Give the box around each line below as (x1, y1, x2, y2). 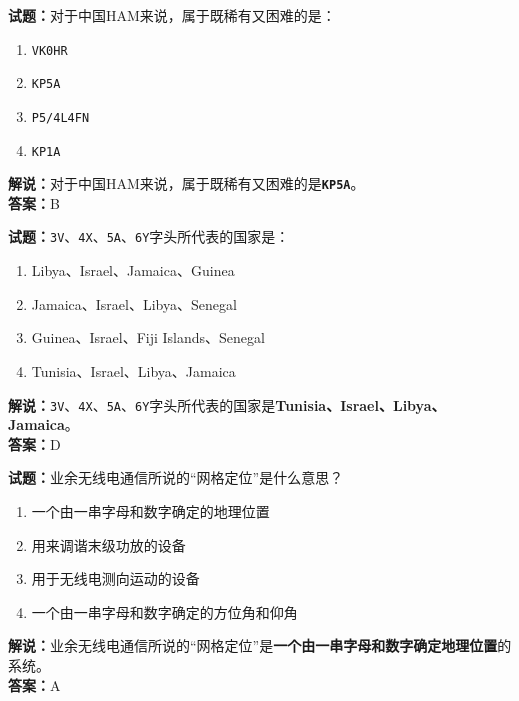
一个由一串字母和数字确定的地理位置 (31, 500, 270, 521)
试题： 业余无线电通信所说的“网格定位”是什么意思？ (8, 467, 344, 488)
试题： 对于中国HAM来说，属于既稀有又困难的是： (8, 5, 336, 25)
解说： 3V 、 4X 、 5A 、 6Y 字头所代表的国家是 (8, 394, 276, 415)
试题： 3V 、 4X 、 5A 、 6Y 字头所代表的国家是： (8, 226, 290, 247)
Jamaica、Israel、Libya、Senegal (31, 293, 237, 314)
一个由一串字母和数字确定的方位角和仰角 (31, 601, 298, 622)
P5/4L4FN (31, 110, 90, 125)
